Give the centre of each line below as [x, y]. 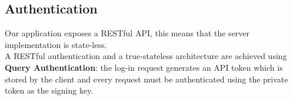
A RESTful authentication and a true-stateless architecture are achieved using [146, 56]
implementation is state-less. [56, 44]
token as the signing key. [49, 90]
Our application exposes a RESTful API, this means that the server [127, 33]
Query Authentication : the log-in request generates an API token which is [144, 67]
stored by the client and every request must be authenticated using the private [146, 79]
